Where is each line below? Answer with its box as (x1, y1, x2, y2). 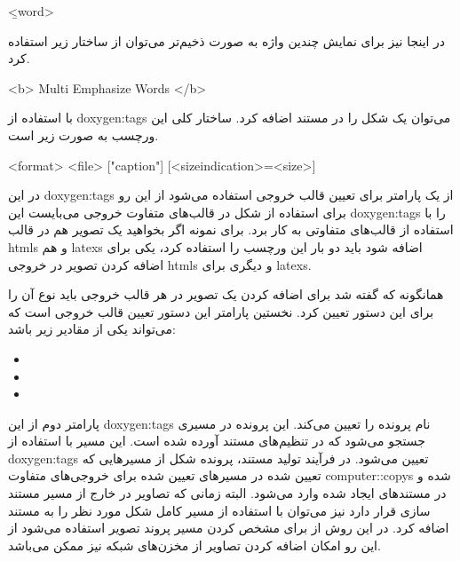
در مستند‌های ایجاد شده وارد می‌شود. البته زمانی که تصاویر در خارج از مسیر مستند (8, 484, 447, 502)
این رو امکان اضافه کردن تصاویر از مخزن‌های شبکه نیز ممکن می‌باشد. (8, 535, 381, 554)
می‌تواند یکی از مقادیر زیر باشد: (8, 320, 176, 338)
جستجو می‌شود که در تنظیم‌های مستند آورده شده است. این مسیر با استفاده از (8, 431, 425, 450)
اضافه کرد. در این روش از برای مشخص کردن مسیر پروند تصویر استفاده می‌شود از (8, 518, 449, 537)
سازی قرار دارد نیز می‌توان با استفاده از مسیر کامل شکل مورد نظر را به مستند (8, 501, 431, 519)
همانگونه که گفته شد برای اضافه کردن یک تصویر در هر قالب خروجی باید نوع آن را (8, 285, 444, 304)
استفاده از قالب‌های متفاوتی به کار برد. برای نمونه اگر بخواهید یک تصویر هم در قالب (8, 220, 454, 239)
